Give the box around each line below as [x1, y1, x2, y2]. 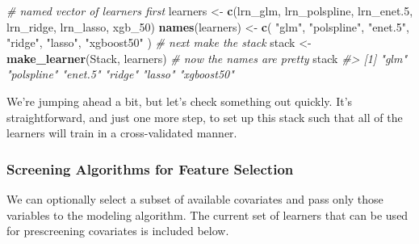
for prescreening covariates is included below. [6, 222, 229, 239]
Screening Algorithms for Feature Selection [6, 158, 294, 179]
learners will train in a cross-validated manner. [6, 124, 237, 141]
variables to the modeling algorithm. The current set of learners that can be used [6, 206, 409, 223]
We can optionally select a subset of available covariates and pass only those [6, 190, 383, 207]
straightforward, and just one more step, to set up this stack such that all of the [6, 108, 403, 125]
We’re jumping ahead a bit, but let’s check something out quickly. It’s [6, 92, 353, 109]
